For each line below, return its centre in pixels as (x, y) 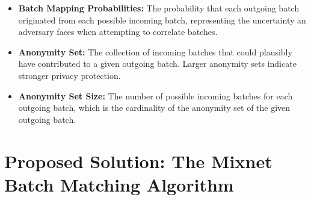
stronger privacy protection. (69, 75)
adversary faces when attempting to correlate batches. (118, 32)
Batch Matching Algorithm (119, 184)
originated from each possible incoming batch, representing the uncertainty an (162, 20)
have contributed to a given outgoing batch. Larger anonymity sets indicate (157, 64)
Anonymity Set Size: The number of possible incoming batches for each (155, 95)
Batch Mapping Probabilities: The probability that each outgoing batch (159, 8)
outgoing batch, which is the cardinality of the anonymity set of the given (154, 108)
